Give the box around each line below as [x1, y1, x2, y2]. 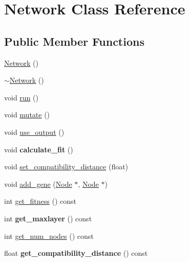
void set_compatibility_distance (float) [4, 161, 129, 172]
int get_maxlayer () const [4, 213, 92, 223]
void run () [4, 92, 38, 102]
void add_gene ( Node [4, 178, 72, 189]
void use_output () [4, 126, 65, 137]
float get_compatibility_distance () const [4, 248, 148, 258]
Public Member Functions [4, 33, 144, 49]
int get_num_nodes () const [4, 230, 94, 241]
